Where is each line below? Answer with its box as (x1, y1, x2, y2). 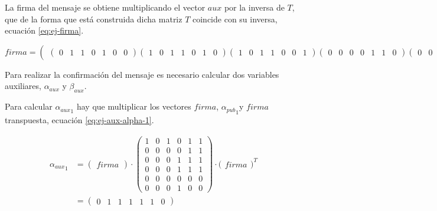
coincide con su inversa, (193, 12, 278, 25)
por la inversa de (224, 1, 285, 13)
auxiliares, (5, 80, 41, 92)
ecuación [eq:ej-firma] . (5, 24, 84, 37)
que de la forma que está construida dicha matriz (5, 12, 182, 25)
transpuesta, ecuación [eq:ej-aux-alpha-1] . (5, 114, 154, 126)
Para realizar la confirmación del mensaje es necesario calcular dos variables (5, 68, 279, 80)
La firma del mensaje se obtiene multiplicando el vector (5, 1, 206, 13)
